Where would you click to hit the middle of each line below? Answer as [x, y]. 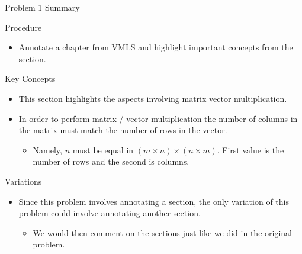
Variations [23, 181]
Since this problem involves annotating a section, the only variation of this [154, 201]
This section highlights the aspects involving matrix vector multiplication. [153, 98]
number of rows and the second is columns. [111, 161]
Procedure [23, 27]
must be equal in [103, 149]
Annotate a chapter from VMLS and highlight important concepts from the [156, 47]
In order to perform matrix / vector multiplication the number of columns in [158, 118]
